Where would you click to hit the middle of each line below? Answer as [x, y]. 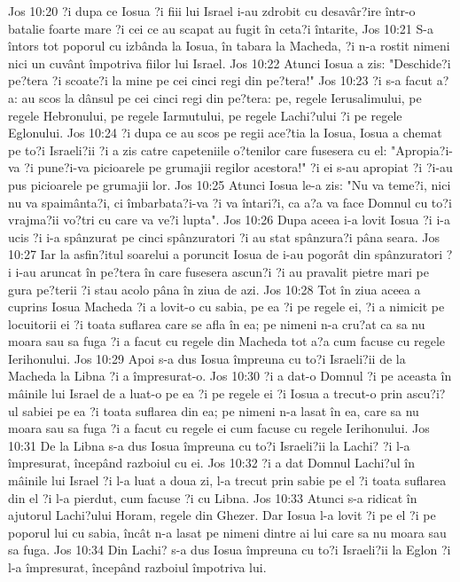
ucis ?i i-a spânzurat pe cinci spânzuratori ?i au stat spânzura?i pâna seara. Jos [224, 236]
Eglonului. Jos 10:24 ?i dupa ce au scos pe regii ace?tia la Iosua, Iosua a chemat [225, 133]
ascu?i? [426, 393]
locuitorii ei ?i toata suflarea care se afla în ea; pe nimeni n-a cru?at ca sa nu [217, 323]
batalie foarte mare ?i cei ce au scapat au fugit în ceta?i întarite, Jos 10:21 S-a [221, 28]
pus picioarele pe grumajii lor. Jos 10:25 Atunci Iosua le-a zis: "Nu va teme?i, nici [230, 184]
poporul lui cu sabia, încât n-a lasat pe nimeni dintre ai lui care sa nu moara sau [227, 532]
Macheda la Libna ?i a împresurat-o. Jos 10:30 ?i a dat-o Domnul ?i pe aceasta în [230, 376]
